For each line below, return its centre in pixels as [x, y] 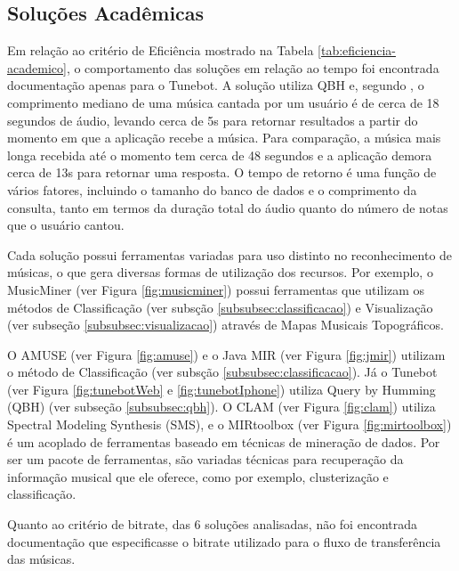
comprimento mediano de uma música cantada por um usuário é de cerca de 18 [223, 102]
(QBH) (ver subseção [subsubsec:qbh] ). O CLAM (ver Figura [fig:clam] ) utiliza [221, 407]
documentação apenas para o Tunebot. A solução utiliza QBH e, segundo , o [216, 85]
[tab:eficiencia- [357, 50]
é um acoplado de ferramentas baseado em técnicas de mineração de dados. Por [224, 441]
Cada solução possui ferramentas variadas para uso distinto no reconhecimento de [230, 254]
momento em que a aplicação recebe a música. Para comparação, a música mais [224, 138]
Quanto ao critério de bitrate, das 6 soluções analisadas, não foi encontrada [212, 524]
